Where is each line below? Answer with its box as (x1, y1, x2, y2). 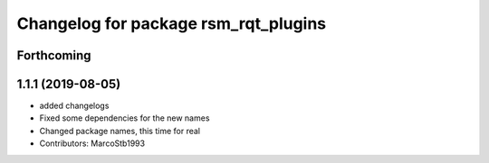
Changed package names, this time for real (39, 125, 201, 136)
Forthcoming (16, 48, 91, 63)
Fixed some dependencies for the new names (39, 113, 210, 123)
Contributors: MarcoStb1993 (39, 138, 145, 149)
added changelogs (39, 100, 110, 112)
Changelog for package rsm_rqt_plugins (16, 14, 327, 33)
